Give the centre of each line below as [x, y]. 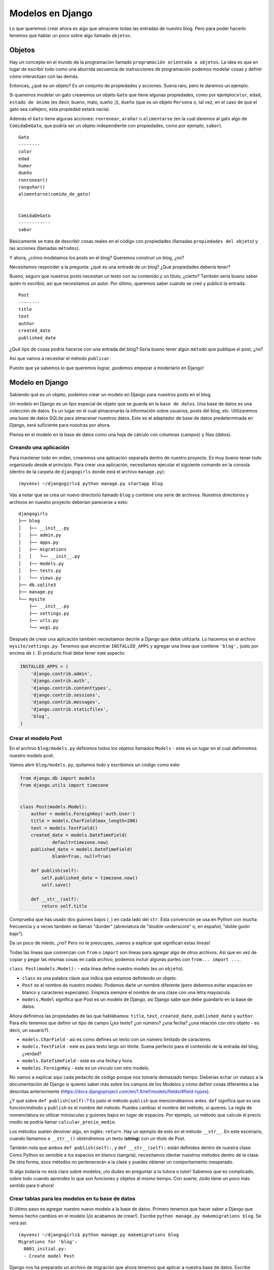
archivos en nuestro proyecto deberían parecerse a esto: [69, 502]
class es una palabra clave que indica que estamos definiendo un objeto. [99, 978]
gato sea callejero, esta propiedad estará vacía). [60, 109]
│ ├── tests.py [40, 571]
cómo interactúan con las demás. [44, 76]
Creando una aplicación [39, 448]
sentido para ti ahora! [32, 1186]
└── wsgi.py [44, 628]
